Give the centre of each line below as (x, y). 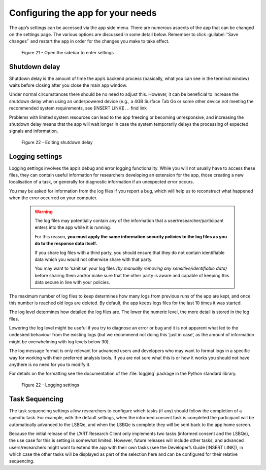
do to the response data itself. (66, 244)
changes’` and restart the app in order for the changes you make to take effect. (89, 41)
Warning (44, 212)
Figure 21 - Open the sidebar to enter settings (68, 52)
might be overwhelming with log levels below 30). (60, 342)
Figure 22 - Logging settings (50, 385)
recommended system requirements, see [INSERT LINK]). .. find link (78, 108)
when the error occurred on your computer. (53, 198)
